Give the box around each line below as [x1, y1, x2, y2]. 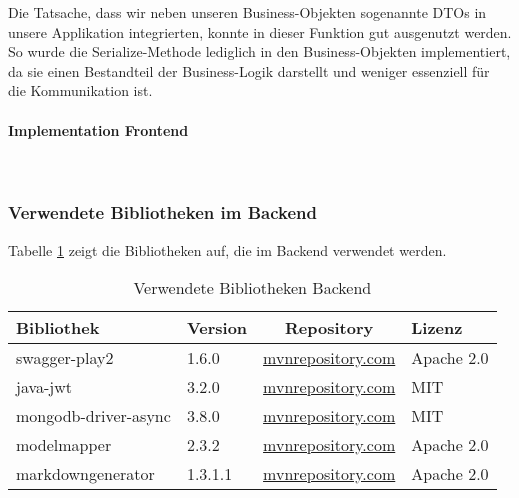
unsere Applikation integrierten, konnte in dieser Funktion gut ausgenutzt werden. [8, 21, 512, 42]
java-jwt [16, 375, 73, 399]
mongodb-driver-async [16, 404, 171, 428]
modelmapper [16, 433, 112, 457]
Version [186, 316, 248, 340]
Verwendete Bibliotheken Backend [133, 276, 372, 300]
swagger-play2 [16, 346, 114, 370]
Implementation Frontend [8, 119, 189, 140]
